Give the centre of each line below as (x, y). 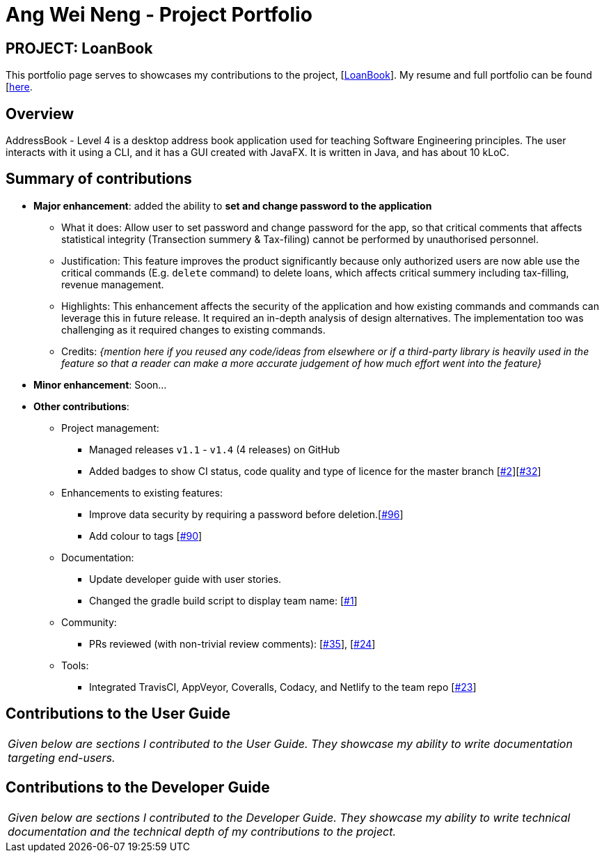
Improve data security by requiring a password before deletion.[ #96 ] (246, 514)
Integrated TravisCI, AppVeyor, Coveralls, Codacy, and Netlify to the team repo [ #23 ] (283, 687)
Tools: (75, 665)
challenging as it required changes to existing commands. (193, 329)
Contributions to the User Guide (118, 714)
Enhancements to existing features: (142, 492)
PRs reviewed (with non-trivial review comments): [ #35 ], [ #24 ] (232, 643)
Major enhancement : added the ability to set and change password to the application (233, 205)
